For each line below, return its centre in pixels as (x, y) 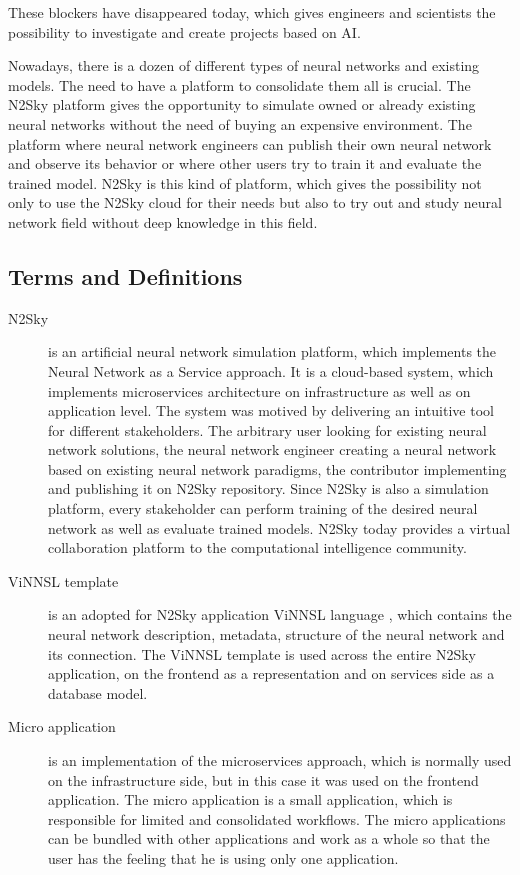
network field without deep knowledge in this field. (163, 221)
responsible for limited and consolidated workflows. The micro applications (277, 818)
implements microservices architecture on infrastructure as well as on (259, 390)
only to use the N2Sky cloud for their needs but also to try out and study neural (255, 202)
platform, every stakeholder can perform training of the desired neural (263, 508)
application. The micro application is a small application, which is (250, 799)
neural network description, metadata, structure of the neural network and (276, 634)
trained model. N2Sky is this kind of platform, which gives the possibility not (245, 182)
